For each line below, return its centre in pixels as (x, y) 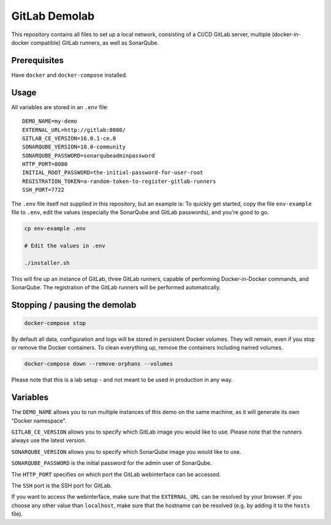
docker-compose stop (55, 323)
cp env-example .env (55, 229)
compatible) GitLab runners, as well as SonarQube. (95, 42)
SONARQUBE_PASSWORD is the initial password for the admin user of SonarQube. (112, 463)
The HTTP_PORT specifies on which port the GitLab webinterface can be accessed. (116, 474)
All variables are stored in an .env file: (60, 107)
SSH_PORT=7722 (43, 190)
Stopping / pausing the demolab (74, 305)
